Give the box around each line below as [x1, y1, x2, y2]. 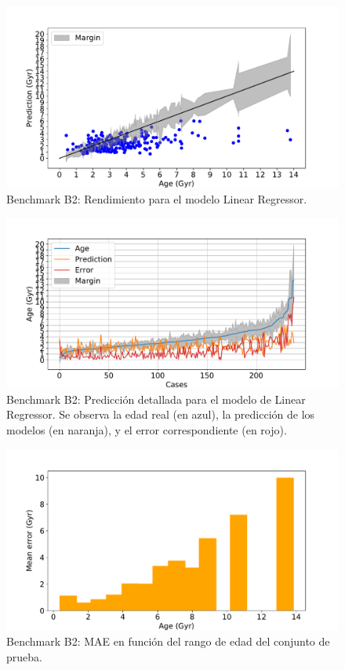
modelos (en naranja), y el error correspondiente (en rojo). [6, 421, 287, 438]
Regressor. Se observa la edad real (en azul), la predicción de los [6, 406, 315, 423]
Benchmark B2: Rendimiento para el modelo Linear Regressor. [6, 191, 307, 207]
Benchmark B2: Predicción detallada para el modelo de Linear [6, 390, 306, 407]
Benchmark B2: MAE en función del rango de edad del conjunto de [6, 633, 330, 650]
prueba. [6, 648, 42, 665]
